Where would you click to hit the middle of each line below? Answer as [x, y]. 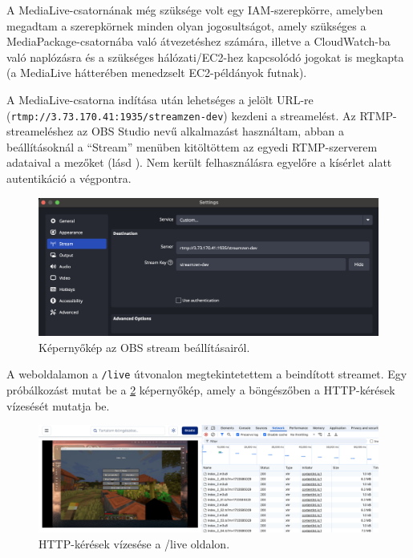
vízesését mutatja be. [58, 405]
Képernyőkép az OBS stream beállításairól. [144, 347]
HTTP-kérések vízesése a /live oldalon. [134, 544]
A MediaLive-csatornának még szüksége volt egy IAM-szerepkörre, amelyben [195, 10]
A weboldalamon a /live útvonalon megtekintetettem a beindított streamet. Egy [207, 374]
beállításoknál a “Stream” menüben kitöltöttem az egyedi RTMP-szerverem [192, 146]
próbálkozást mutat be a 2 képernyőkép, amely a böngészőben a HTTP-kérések [201, 390]
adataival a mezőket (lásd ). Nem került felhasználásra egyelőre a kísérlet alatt [199, 162]
